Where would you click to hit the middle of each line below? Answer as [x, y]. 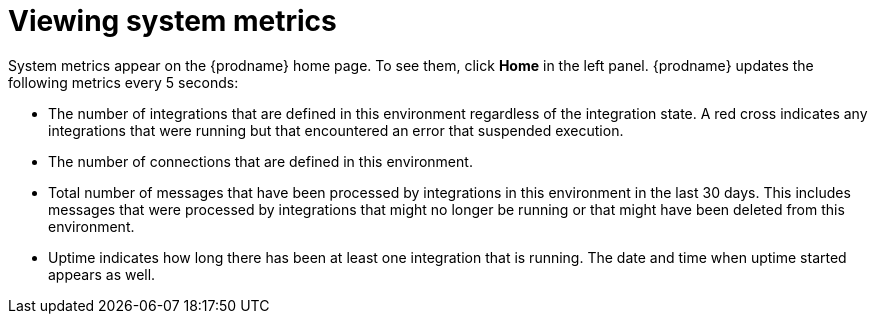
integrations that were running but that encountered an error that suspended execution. [336, 130]
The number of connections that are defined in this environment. [260, 161]
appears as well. [102, 274]
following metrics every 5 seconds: [123, 82]
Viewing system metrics [172, 21]
